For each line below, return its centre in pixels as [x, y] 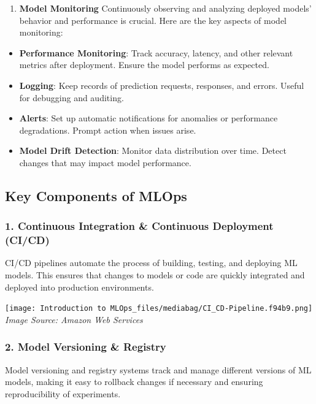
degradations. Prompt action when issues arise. [108, 130]
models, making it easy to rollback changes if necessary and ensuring [134, 382]
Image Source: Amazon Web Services [74, 319]
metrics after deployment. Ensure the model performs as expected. [144, 65]
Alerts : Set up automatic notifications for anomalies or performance [148, 118]
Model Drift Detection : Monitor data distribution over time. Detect [153, 151]
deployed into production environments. [79, 287]
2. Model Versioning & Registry [86, 347]
